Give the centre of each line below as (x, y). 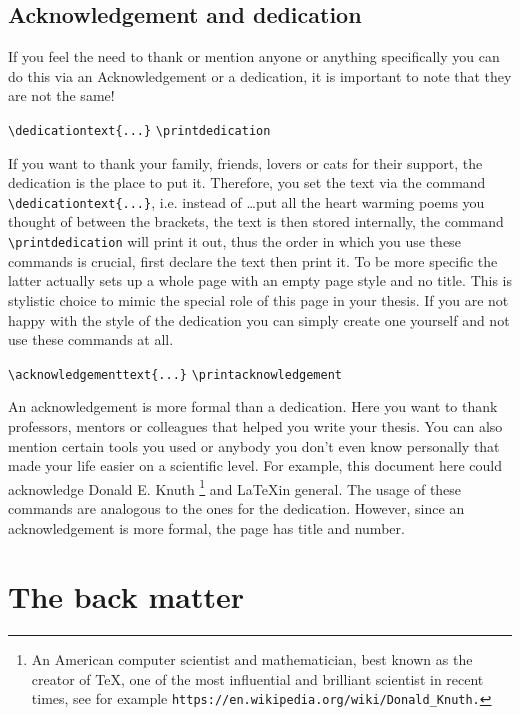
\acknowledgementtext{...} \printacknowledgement (175, 374)
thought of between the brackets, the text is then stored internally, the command (256, 221)
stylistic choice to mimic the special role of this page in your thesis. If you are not (258, 299)
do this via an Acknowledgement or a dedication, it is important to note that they (260, 75)
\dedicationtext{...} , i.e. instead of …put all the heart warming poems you (246, 201)
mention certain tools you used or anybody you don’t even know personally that (254, 445)
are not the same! (61, 95)
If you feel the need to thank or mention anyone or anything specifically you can (254, 56)
